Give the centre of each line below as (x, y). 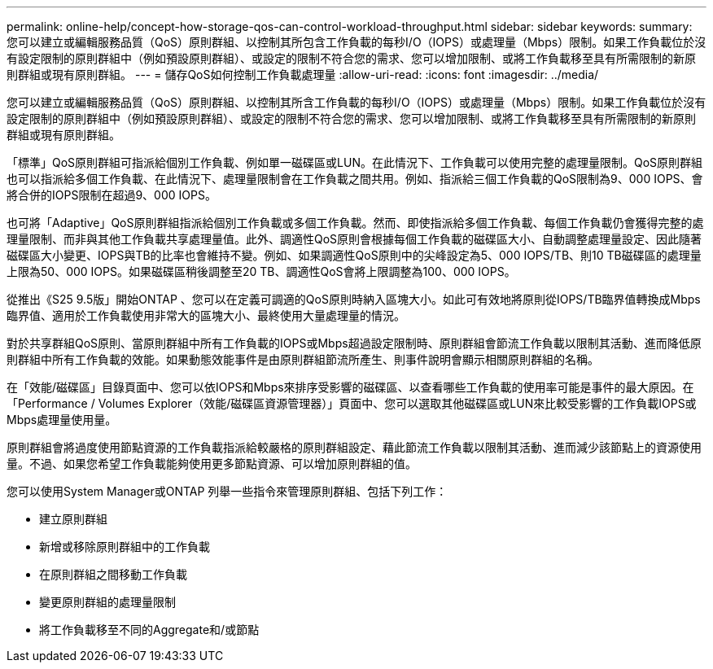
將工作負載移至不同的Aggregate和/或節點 (149, 630)
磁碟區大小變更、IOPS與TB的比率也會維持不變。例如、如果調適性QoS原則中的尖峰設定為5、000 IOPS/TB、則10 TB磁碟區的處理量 (354, 255)
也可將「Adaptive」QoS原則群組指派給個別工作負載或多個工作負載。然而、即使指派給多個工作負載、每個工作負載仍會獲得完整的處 (355, 223)
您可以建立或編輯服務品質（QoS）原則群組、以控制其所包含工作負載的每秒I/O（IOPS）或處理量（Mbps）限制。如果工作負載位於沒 (356, 42)
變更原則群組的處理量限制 (107, 602)
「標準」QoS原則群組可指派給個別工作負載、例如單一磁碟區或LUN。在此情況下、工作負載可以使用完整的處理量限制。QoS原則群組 (355, 162)
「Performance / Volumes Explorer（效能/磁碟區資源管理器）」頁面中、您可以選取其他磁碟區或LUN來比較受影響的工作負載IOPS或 (352, 403)
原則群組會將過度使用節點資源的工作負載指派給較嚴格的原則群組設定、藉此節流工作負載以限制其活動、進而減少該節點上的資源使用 (354, 447)
